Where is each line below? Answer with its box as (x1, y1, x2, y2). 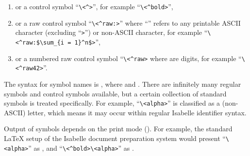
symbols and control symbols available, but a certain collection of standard (4, 88, 227, 98)
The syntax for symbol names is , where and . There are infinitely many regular (4, 78, 241, 89)
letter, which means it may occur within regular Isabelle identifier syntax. (27, 107, 247, 117)
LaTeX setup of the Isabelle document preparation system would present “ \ (4, 133, 230, 143)
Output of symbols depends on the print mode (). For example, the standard (4, 124, 233, 134)
